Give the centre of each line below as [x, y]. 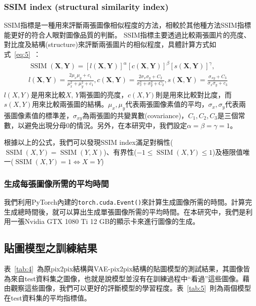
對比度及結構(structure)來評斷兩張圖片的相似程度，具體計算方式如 [110, 44]
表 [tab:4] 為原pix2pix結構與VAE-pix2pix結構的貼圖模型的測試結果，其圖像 [124, 268]
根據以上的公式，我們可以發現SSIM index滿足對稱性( [89, 142]
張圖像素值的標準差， [38, 115]
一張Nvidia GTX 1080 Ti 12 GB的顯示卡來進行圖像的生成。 [105, 221]
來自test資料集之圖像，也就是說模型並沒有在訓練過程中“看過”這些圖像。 [127, 278]
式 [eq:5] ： [22, 54]
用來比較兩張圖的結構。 [70, 104]
